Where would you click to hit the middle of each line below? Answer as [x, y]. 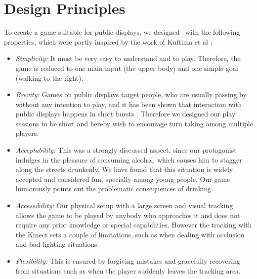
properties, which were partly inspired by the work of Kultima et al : [108, 41]
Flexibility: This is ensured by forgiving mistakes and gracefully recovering [128, 261]
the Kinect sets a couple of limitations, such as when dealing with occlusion [130, 234]
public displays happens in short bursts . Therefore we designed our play [126, 114]
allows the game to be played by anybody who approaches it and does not [128, 215]
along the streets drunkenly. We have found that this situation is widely [124, 169]
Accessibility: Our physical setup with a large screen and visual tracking [124, 205]
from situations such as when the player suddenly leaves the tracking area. [128, 270]
